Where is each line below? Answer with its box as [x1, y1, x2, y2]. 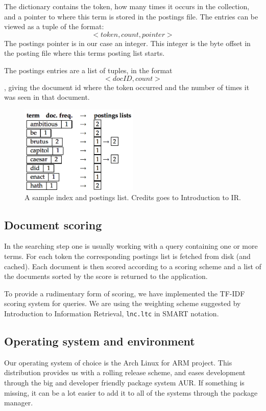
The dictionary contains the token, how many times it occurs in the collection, [4, 1, 250, 11]
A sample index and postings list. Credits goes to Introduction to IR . [25, 191, 241, 202]
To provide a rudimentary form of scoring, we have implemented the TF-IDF [4, 288, 245, 298]
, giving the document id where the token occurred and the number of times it [4, 81, 250, 92]
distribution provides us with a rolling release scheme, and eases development [4, 367, 246, 378]
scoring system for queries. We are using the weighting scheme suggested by [4, 298, 241, 309]
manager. [4, 397, 33, 408]
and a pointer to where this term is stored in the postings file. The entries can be [4, 11, 258, 21]
